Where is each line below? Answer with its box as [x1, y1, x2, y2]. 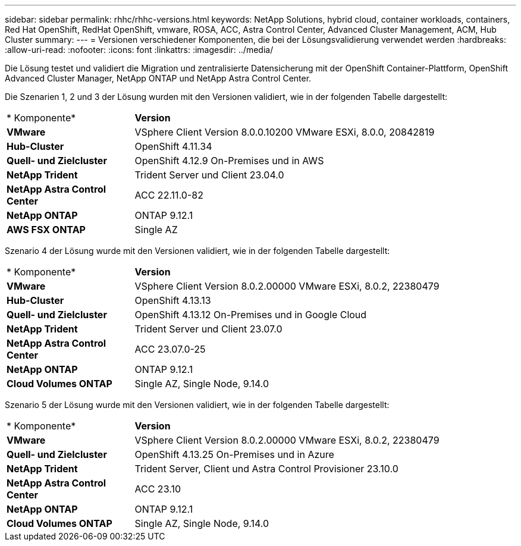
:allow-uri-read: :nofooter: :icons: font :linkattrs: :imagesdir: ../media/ [5, 45, 274, 55]
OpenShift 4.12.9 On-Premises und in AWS [134, 155, 324, 167]
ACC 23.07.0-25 [134, 343, 206, 355]
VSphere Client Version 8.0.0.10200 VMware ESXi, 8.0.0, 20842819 [134, 126, 435, 138]
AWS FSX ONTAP [7, 224, 86, 236]
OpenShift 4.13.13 [134, 294, 211, 306]
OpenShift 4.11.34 [134, 140, 212, 152]
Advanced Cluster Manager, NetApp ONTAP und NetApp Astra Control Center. [5, 73, 312, 83]
